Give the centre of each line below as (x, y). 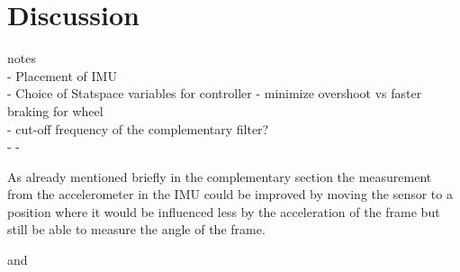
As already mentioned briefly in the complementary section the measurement (220, 176)
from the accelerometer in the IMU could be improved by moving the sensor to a (230, 194)
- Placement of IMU (62, 75)
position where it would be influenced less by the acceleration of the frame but (224, 211)
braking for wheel (55, 110)
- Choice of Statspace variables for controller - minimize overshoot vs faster (215, 93)
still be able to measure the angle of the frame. (136, 229)
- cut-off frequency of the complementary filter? (138, 128)
